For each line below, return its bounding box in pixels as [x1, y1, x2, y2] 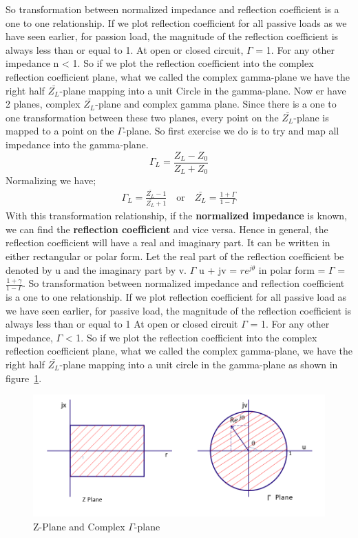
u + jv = [198, 262, 238, 277]
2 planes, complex [6, 97, 81, 111]
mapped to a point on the [6, 123, 114, 138]
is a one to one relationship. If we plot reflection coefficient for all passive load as [6, 290, 347, 304]
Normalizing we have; [6, 173, 96, 188]
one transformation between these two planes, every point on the [6, 110, 279, 124]
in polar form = [258, 262, 326, 277]
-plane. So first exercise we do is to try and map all [123, 123, 339, 138]
